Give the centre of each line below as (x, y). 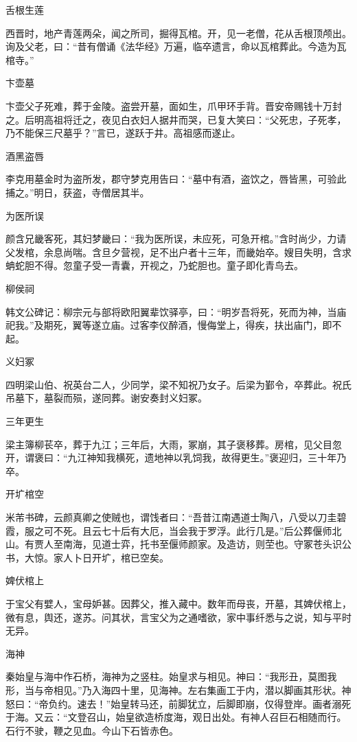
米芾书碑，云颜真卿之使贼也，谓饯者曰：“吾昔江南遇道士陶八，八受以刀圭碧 (176, 517)
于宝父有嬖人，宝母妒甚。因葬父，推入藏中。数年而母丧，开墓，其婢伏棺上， (178, 603)
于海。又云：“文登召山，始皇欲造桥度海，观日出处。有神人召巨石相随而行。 (176, 717)
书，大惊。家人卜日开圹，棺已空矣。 (87, 557)
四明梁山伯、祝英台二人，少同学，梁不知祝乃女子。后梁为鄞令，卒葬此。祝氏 (178, 384)
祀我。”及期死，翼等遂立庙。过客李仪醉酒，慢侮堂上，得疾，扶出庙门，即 (169, 325)
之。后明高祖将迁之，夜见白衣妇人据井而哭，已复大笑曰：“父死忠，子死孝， (176, 119)
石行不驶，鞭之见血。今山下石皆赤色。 (92, 730)
